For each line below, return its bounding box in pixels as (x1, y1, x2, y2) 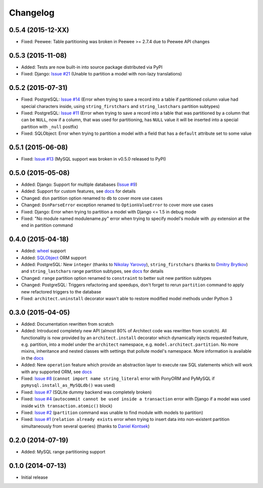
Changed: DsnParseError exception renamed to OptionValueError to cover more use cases (21, 202, 214, 208)
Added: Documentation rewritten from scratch (21, 321, 114, 327)
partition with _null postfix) (21, 124, 78, 129)
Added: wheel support (21, 248, 66, 254)
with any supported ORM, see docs (21, 369, 92, 375)
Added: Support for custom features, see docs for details (21, 188, 136, 194)
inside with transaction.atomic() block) (21, 403, 113, 409)
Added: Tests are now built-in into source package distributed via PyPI (21, 64, 163, 70)
